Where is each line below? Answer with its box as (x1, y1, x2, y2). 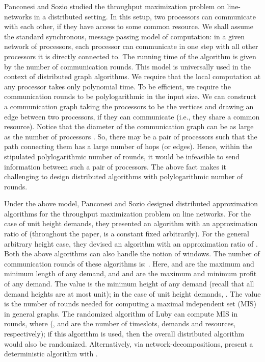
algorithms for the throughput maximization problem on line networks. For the (4, 208, 251, 219)
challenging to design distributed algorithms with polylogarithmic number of (4, 171, 243, 182)
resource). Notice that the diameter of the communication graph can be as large (4, 121, 254, 132)
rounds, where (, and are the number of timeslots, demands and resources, (4, 318, 236, 329)
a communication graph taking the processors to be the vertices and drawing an (4, 101, 254, 111)
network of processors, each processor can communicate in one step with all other (4, 41, 258, 52)
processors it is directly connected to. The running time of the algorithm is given (4, 51, 256, 61)
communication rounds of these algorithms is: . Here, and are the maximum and (4, 258, 254, 269)
